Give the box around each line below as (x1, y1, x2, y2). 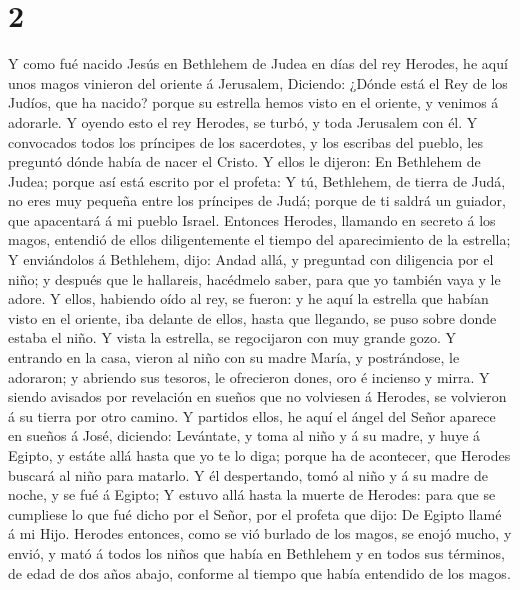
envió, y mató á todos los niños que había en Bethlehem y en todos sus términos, (8, 542, 505, 563)
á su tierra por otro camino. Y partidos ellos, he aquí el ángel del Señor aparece (8, 405, 496, 426)
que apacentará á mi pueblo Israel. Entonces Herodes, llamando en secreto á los (8, 209, 496, 230)
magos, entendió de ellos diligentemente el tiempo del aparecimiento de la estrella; (8, 229, 511, 250)
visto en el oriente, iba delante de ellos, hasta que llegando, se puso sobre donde (8, 307, 497, 328)
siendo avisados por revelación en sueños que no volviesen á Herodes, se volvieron (8, 386, 507, 407)
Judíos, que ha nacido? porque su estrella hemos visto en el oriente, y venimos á (8, 92, 499, 113)
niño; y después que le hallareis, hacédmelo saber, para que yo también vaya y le (8, 268, 501, 289)
